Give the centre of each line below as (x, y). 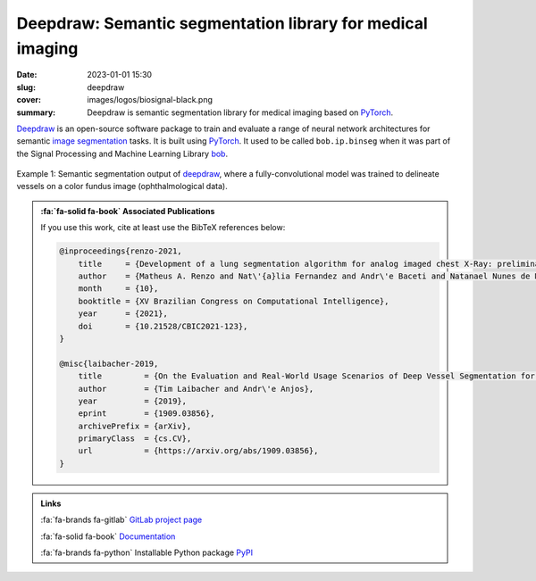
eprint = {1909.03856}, (147, 414)
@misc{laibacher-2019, (109, 363)
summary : (36, 112)
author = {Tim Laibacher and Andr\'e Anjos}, (196, 389)
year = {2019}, (133, 401)
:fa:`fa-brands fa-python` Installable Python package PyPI (147, 552)
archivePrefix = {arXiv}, (135, 426)
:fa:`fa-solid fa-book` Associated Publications (128, 211)
